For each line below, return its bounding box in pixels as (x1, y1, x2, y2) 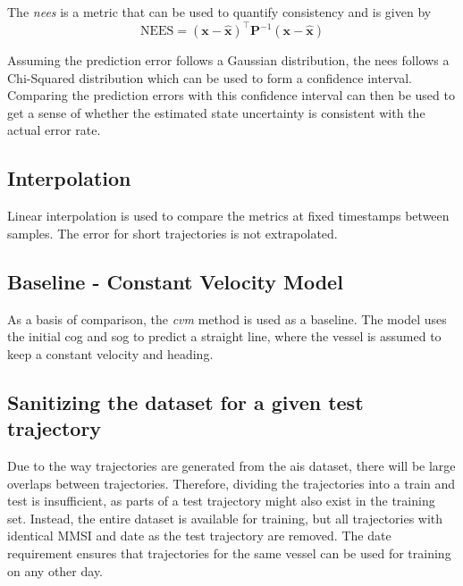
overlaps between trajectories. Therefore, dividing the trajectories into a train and (7, 473, 456, 492)
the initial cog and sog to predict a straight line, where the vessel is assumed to (7, 327, 442, 346)
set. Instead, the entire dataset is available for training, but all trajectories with (7, 508, 443, 527)
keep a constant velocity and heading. (7, 344, 214, 363)
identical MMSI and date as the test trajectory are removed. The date (7, 526, 391, 545)
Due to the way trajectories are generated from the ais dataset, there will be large (7, 456, 456, 475)
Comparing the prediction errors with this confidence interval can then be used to (7, 86, 455, 105)
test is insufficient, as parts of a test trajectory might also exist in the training (7, 491, 435, 510)
